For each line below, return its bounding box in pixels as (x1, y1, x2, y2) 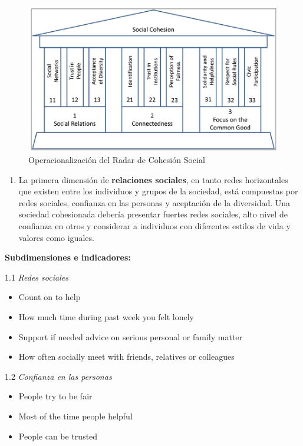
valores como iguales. (18, 231, 94, 243)
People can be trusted (18, 429, 98, 442)
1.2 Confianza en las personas (5, 370, 112, 382)
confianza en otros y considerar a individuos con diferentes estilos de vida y (18, 219, 291, 232)
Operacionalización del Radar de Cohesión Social (28, 154, 205, 165)
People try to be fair (18, 390, 93, 402)
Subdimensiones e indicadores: (5, 251, 131, 263)
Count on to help (18, 291, 81, 303)
